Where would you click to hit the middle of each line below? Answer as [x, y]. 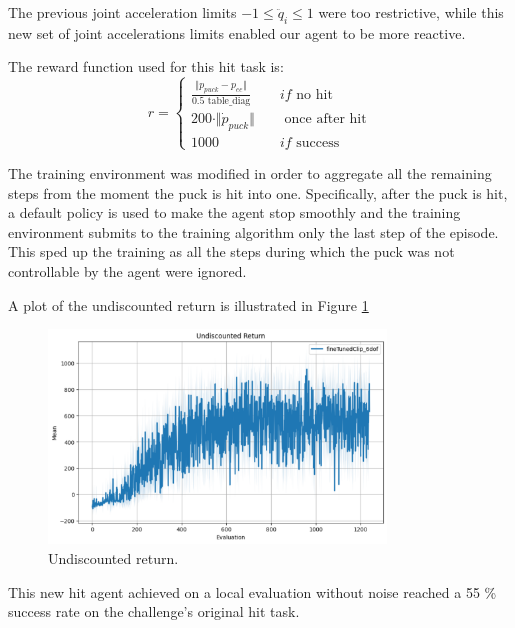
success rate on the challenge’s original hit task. [154, 611]
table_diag [229, 100]
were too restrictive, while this [411, 12]
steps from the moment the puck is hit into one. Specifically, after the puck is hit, [258, 192]
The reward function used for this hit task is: [146, 66]
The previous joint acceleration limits [122, 12]
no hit [314, 94]
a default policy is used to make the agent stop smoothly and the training [234, 212]
